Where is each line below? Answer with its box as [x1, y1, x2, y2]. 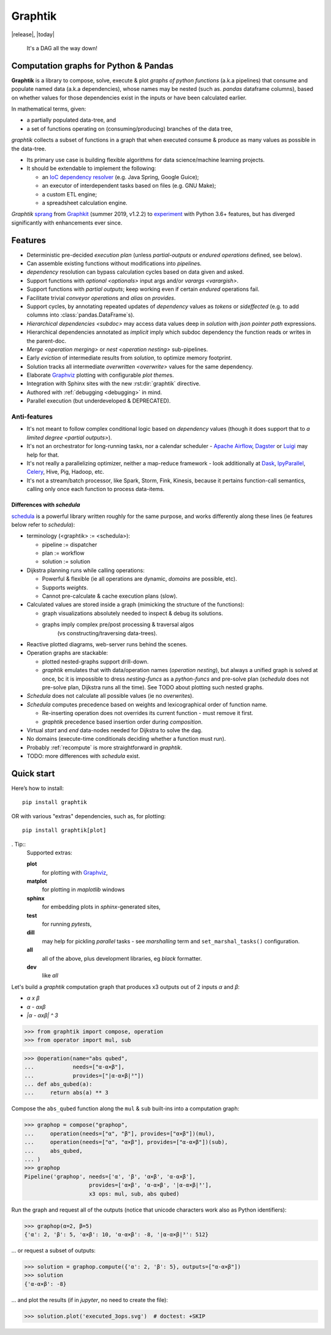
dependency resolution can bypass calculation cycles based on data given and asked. [26, 268, 245, 276]
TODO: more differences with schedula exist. [26, 753, 140, 760]
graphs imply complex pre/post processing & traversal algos [42, 621, 194, 629]
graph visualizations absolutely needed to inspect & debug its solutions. [42, 609, 224, 617]
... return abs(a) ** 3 [24, 1089, 108, 1096]
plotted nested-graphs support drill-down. [42, 657, 149, 665]
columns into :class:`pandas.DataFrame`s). [26, 311, 135, 319]
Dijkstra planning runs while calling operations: [26, 567, 145, 574]
